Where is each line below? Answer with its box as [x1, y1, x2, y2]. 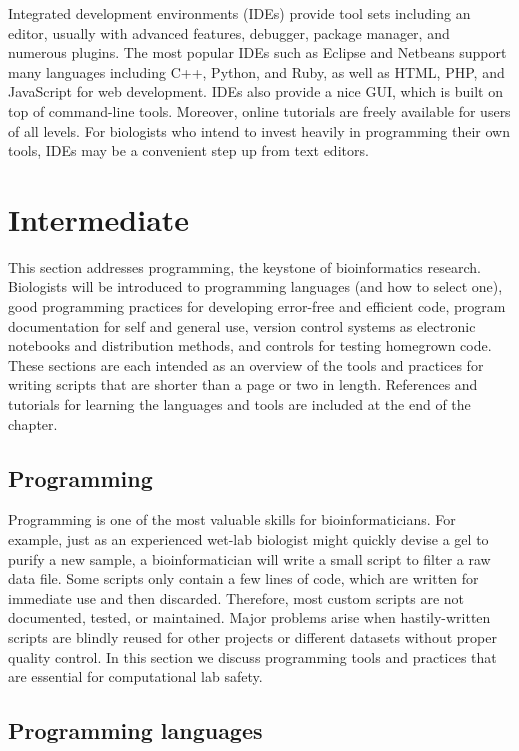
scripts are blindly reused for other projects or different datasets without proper [8, 626, 497, 647]
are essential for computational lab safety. [8, 666, 263, 687]
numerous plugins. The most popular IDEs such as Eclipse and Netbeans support [8, 42, 507, 63]
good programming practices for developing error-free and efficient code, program [8, 296, 506, 317]
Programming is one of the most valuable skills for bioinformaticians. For [8, 509, 456, 530]
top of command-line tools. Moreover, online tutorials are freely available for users [8, 100, 511, 121]
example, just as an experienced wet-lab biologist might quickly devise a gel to [8, 529, 489, 550]
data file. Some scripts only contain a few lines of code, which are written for [8, 568, 479, 589]
